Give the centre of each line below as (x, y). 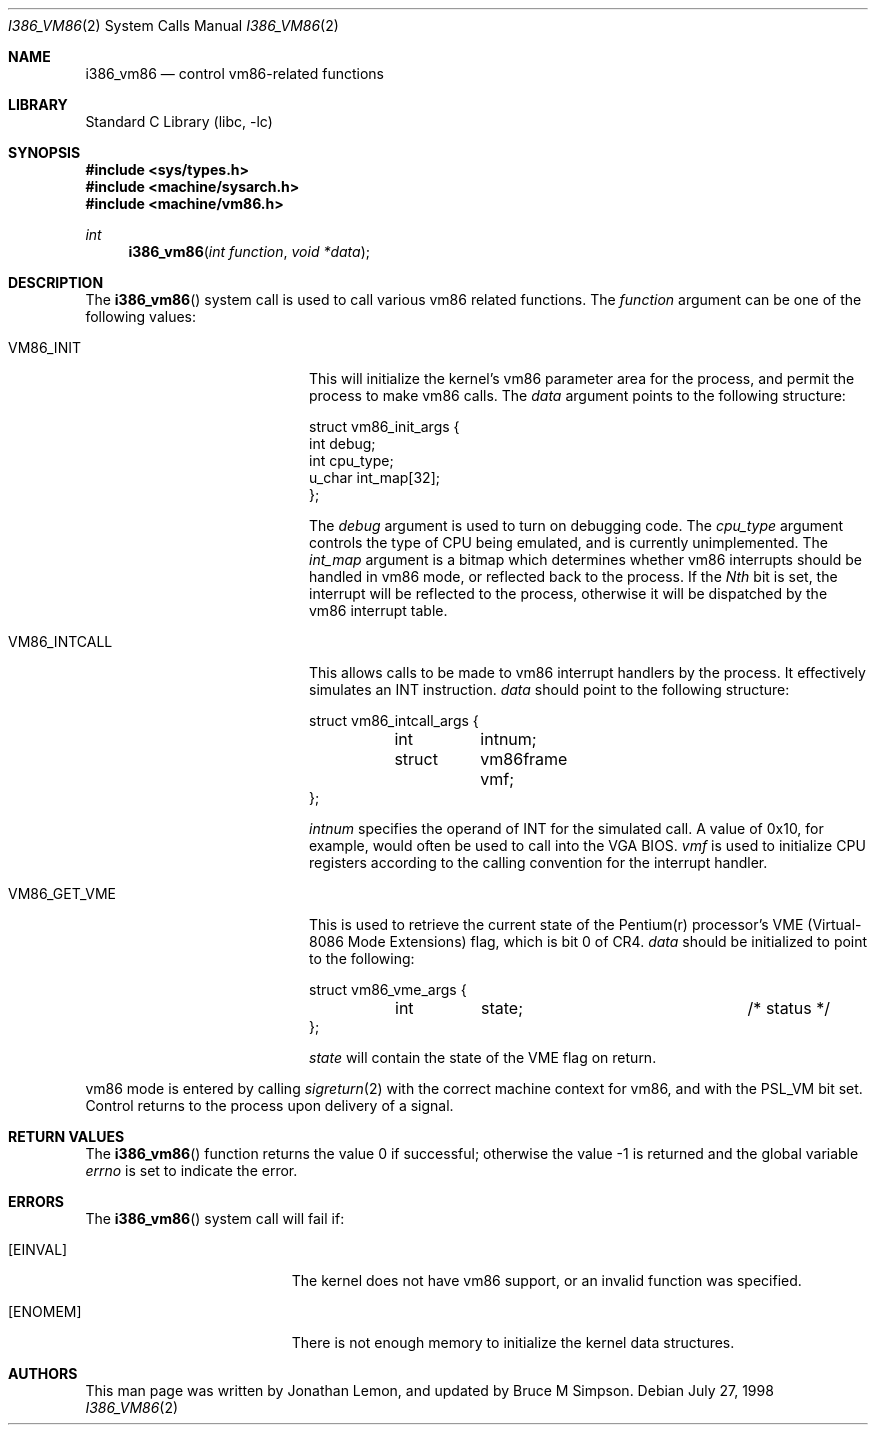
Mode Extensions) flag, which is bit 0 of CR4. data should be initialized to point (607, 941)
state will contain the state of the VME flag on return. (483, 1057)
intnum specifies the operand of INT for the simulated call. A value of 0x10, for (566, 828)
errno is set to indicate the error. (191, 1170)
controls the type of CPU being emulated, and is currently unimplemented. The (568, 542)
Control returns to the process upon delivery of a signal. (269, 1105)
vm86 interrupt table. (378, 610)
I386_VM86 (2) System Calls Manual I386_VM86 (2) (173, 25)
